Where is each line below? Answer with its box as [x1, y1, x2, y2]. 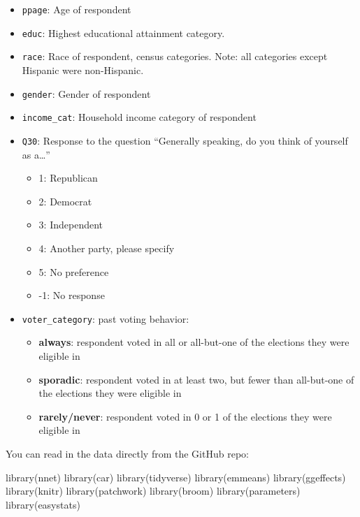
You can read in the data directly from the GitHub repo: [6, 446, 249, 460]
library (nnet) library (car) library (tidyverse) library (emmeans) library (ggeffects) [6, 469, 346, 484]
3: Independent [38, 217, 103, 232]
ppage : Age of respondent [22, 2, 131, 16]
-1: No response [38, 288, 105, 303]
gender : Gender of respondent [22, 86, 151, 101]
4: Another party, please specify [38, 240, 175, 255]
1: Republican [38, 170, 98, 185]
